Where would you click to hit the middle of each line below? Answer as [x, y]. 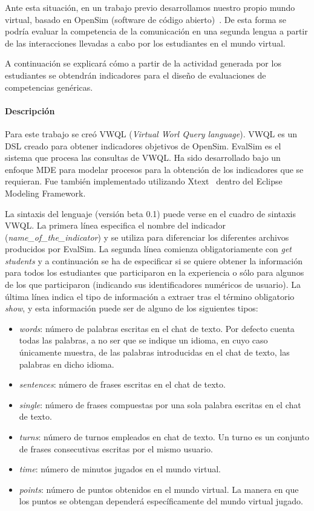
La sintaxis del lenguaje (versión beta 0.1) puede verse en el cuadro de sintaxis [151, 213]
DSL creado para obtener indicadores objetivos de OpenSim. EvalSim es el [143, 145]
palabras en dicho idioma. [67, 364]
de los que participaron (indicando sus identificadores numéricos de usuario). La [153, 285]
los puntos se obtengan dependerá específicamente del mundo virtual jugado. [161, 501]
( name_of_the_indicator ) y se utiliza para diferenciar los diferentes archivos [147, 237]
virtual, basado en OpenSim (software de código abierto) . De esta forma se [146, 19]
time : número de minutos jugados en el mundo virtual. [120, 469]
